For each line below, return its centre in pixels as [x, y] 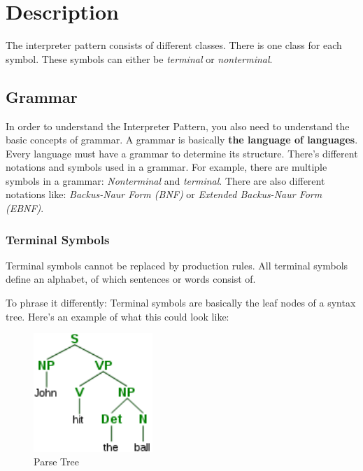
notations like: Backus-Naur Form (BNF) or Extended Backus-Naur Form [164, 194]
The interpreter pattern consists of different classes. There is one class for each [174, 45]
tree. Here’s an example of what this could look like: [118, 316]
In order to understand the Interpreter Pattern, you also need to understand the [178, 126]
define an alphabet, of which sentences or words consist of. [131, 279]
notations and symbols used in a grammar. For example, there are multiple [166, 167]
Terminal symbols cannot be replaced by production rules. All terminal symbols [177, 265]
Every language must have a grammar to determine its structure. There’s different [182, 153]
